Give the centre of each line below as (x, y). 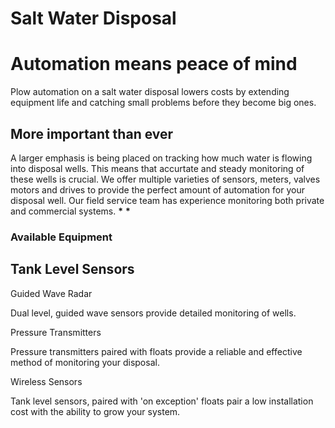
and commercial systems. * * (70, 211)
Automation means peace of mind (154, 64)
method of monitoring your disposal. (85, 362)
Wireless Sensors (46, 381)
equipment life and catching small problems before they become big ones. (163, 103)
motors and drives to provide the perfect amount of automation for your (157, 189)
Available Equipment (61, 237)
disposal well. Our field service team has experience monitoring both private (167, 200)
